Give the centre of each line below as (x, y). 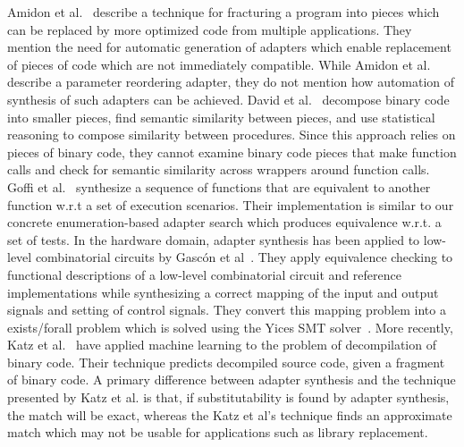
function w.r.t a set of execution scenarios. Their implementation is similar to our (231, 204)
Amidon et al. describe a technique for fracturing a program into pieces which (224, 12)
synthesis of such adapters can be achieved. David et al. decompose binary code (228, 99)
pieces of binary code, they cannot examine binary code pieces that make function (232, 152)
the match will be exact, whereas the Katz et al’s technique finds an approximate (230, 414)
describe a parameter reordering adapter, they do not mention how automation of (231, 82)
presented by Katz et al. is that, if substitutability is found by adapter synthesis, (228, 397)
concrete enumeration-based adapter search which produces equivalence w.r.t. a (224, 222)
